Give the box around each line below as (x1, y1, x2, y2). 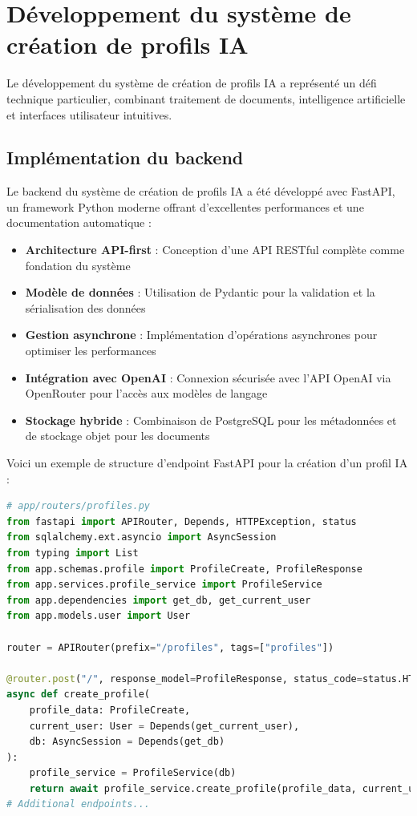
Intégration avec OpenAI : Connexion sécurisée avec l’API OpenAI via (25, 369, 391, 386)
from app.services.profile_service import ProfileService (6, 579, 322, 591)
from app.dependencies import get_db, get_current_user (6, 594, 311, 606)
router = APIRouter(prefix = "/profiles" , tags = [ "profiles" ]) (6, 641, 334, 653)
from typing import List (6, 547, 139, 559)
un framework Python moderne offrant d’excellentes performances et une (6, 198, 364, 215)
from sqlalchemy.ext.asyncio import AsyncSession (6, 531, 277, 543)
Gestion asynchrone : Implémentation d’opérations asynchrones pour (25, 326, 378, 343)
